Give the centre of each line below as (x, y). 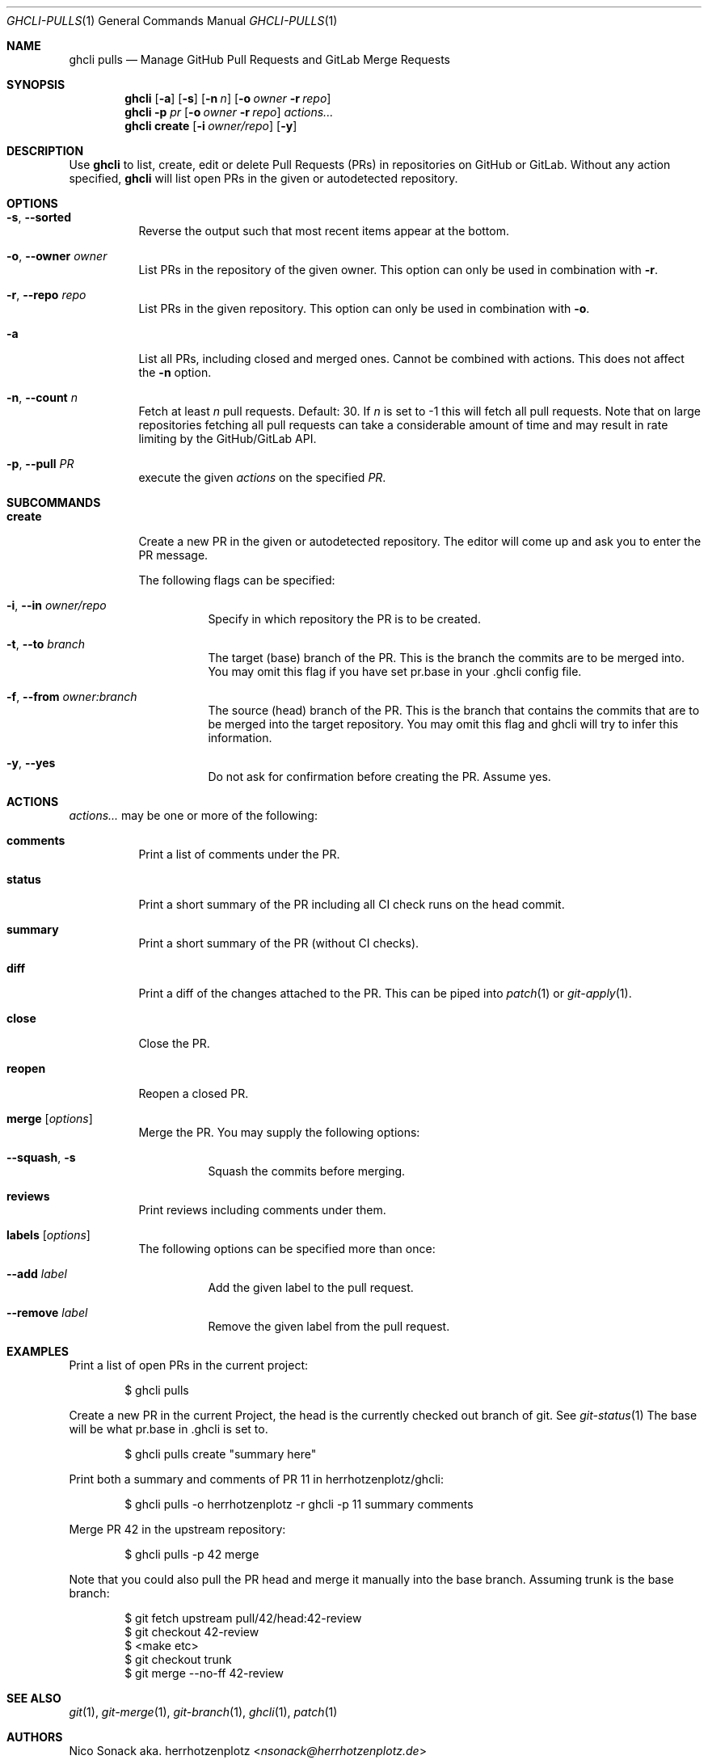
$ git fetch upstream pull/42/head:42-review (243, 1618)
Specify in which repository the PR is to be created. (344, 619)
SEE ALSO (34, 1698)
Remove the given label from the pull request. (329, 1326)
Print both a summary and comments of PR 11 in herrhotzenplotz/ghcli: (256, 1479)
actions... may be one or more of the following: (193, 815)
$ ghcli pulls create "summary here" (221, 1454)
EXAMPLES (38, 1351)
